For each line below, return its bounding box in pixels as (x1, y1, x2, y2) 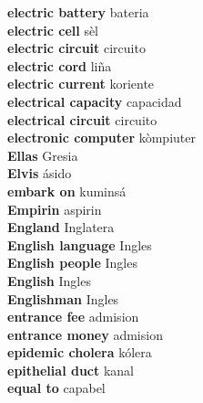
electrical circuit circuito (7, 110, 157, 129)
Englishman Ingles (7, 289, 119, 308)
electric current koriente (7, 74, 155, 93)
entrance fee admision (7, 307, 139, 326)
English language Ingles (7, 235, 152, 254)
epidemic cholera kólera (7, 343, 152, 362)
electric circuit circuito (7, 38, 146, 58)
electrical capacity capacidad (7, 91, 182, 111)
